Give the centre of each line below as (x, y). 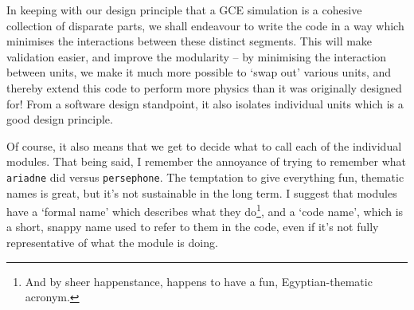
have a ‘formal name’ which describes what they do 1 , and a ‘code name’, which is (205, 210)
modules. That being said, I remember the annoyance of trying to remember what (206, 161)
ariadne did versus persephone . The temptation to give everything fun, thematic (205, 177)
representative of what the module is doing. (112, 243)
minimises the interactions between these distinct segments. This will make (189, 41)
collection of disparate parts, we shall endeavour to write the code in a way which (205, 25)
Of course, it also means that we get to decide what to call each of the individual (204, 145)
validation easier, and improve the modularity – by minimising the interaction (197, 56)
